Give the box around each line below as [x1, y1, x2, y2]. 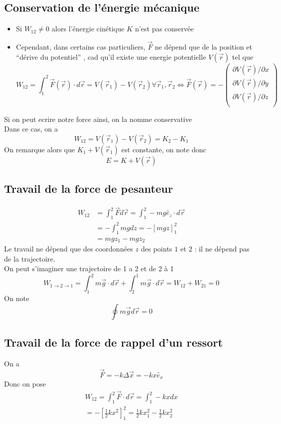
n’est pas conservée [135, 23, 194, 34]
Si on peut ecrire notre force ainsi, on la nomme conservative [4, 113, 192, 124]
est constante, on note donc [121, 144, 207, 154]
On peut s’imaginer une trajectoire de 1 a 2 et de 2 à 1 [4, 263, 174, 274]
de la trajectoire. [4, 253, 56, 264]
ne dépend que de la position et [155, 41, 253, 52]
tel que [232, 51, 253, 62]
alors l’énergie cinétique [52, 23, 124, 34]
